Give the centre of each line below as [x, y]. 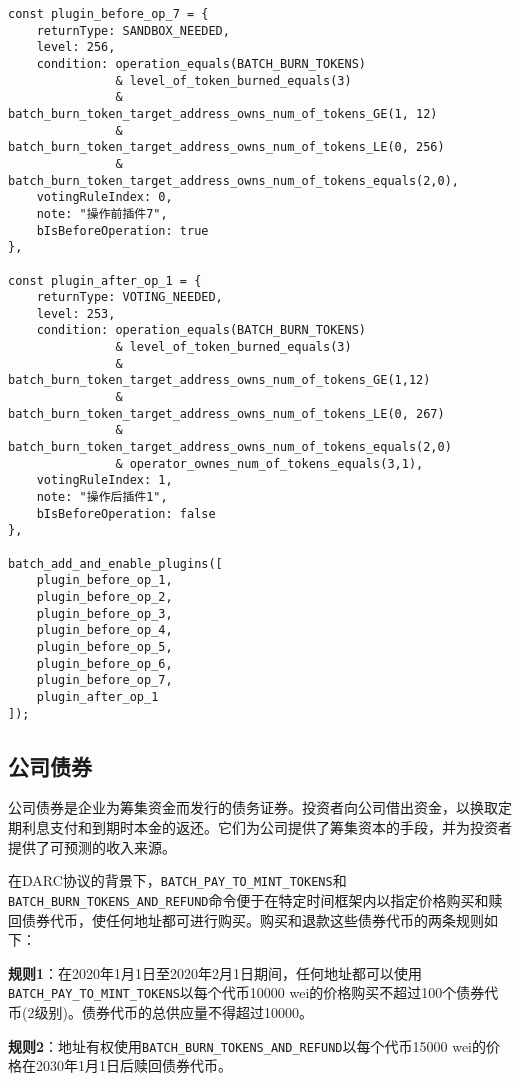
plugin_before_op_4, [104, 630]
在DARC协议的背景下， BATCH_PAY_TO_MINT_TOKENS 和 [177, 880]
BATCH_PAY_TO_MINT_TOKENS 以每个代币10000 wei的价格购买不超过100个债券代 [253, 992]
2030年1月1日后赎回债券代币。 [133, 1065]
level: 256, [76, 47]
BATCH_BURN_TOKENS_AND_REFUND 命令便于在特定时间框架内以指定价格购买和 [248, 899]
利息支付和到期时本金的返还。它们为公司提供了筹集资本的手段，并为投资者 [266, 827]
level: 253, [76, 313]
